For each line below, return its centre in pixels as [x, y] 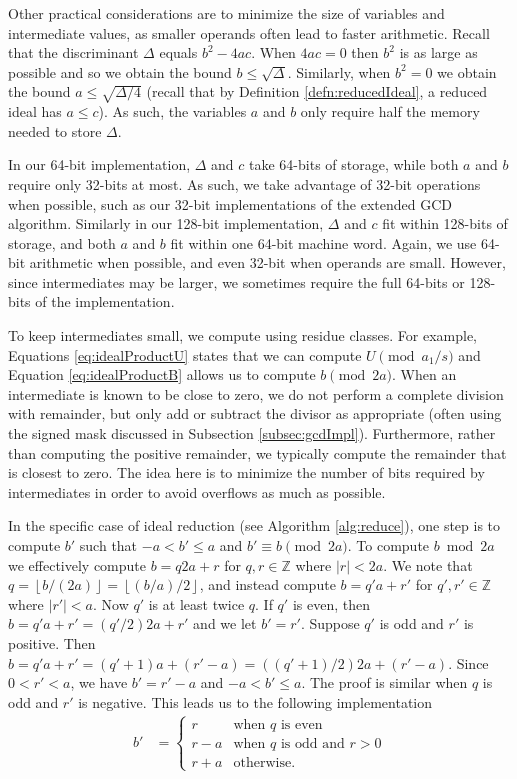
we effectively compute [77, 564]
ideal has [35, 111]
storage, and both [62, 242]
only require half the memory [390, 111]
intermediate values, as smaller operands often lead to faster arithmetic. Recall [249, 32]
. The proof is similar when [384, 682]
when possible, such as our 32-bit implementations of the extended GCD [230, 203]
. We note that [428, 564]
